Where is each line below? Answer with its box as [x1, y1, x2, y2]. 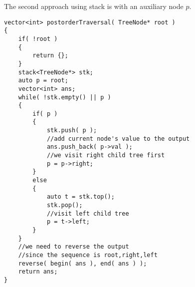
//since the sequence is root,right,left [18, 251, 158, 259]
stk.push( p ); [46, 127, 97, 134]
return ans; [18, 268, 58, 276]
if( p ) [32, 110, 58, 117]
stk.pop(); [46, 202, 83, 209]
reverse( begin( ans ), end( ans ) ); [18, 260, 147, 267]
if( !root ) [18, 35, 58, 42]
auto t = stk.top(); [46, 193, 115, 201]
